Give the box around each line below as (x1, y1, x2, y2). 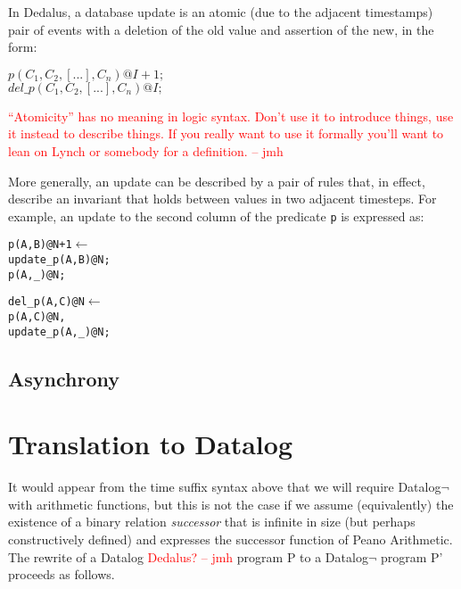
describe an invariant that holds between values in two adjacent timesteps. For (8, 189, 437, 208)
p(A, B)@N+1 (8, 238, 72, 252)
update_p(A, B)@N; (8, 253, 111, 267)
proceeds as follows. (8, 565, 115, 584)
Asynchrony (8, 364, 119, 392)
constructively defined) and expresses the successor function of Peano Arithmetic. (8, 530, 453, 549)
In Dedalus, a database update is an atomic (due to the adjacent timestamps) (8, 3, 433, 21)
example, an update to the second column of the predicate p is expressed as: (8, 206, 424, 225)
